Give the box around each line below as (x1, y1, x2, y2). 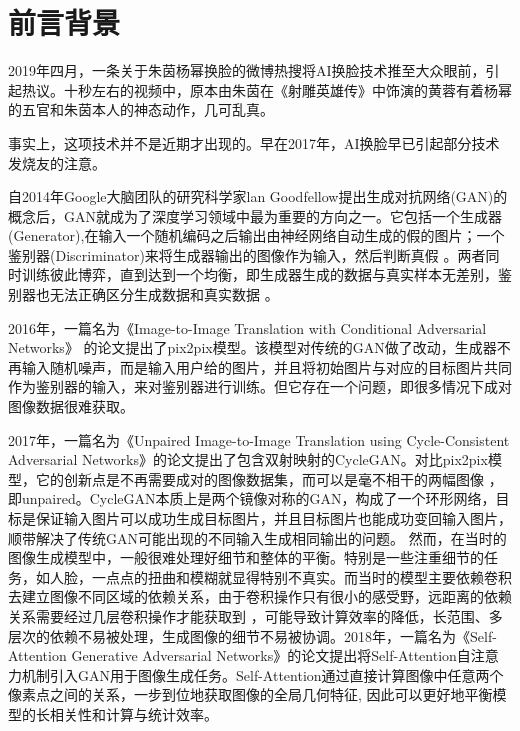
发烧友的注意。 (8, 152, 106, 173)
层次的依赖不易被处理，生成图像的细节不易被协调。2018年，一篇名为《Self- (8, 625, 497, 646)
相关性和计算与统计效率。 (49, 703, 218, 724)
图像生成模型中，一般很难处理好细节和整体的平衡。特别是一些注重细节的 (8, 547, 484, 568)
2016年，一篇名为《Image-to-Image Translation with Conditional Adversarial (8, 317, 487, 338)
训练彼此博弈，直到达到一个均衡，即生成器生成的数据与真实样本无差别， (21, 264, 498, 285)
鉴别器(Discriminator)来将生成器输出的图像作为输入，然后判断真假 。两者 (8, 244, 486, 265)
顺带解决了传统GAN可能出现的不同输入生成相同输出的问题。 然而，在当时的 (8, 527, 507, 548)
